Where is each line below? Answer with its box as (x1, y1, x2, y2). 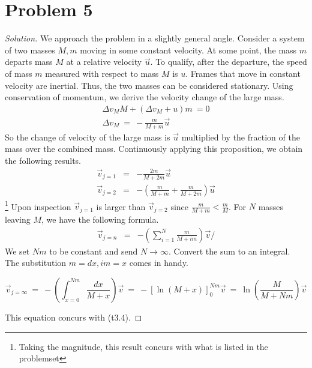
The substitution (5, 256, 67, 269)
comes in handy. (129, 256, 188, 269)
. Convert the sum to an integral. (168, 244, 290, 257)
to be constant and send (49, 244, 138, 257)
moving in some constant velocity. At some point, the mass (80, 43, 297, 56)
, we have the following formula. (41, 213, 159, 226)
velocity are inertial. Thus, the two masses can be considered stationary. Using (5, 79, 293, 91)
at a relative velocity (66, 55, 142, 68)
